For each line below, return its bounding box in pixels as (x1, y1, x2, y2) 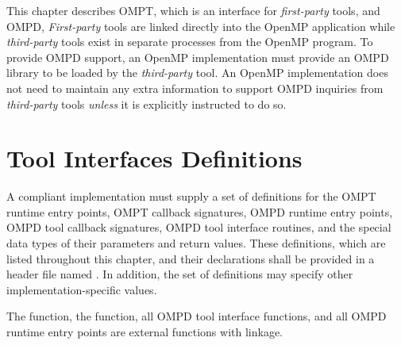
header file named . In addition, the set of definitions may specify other (6, 266, 353, 282)
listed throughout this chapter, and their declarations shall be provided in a (6, 250, 375, 266)
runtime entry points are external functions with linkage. (6, 324, 283, 340)
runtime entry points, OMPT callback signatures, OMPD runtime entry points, (6, 203, 393, 220)
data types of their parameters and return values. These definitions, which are (6, 235, 386, 251)
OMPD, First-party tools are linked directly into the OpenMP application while (6, 17, 395, 34)
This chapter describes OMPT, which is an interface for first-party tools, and (6, 2, 380, 18)
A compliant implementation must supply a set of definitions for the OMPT (6, 188, 376, 205)
